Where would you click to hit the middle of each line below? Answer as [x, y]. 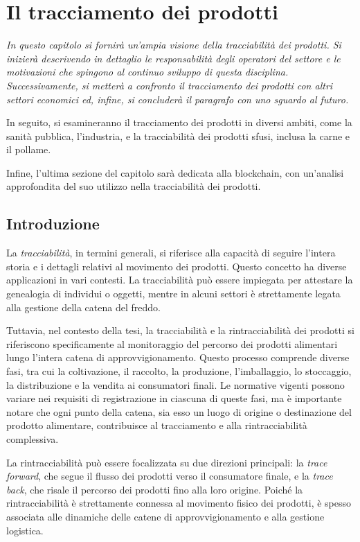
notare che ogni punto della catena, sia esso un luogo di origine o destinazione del [179, 411]
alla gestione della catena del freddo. [83, 307]
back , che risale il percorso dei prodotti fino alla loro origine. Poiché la [155, 489]
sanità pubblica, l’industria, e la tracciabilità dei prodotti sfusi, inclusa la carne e [178, 135]
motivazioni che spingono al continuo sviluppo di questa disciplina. [147, 72]
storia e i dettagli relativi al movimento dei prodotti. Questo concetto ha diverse [177, 266]
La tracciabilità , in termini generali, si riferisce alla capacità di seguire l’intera [171, 253]
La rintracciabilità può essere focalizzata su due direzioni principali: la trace [167, 462]
